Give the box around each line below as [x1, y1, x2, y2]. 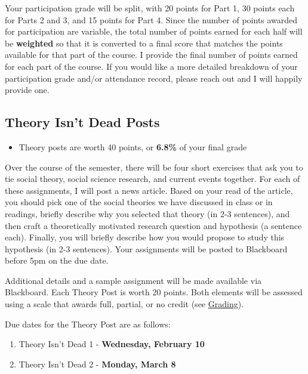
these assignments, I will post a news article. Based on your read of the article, [5, 184, 293, 196]
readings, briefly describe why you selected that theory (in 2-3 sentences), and [5, 207, 290, 220]
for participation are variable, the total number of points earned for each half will [5, 25, 303, 38]
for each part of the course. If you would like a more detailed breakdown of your [5, 60, 298, 72]
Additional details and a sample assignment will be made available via [5, 274, 262, 286]
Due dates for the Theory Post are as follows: [5, 317, 171, 330]
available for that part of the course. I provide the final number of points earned [5, 48, 298, 61]
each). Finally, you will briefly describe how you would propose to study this [5, 231, 285, 243]
